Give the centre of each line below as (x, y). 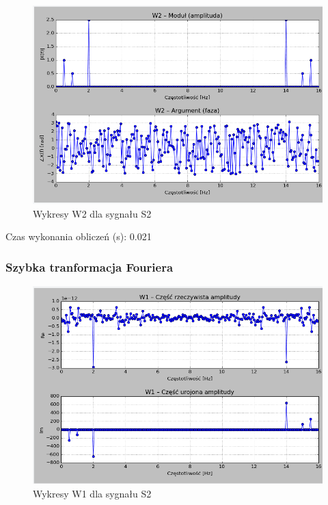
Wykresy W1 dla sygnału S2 (92, 494)
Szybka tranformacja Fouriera (90, 267)
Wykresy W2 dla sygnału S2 (92, 213)
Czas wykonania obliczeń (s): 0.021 (79, 236)
